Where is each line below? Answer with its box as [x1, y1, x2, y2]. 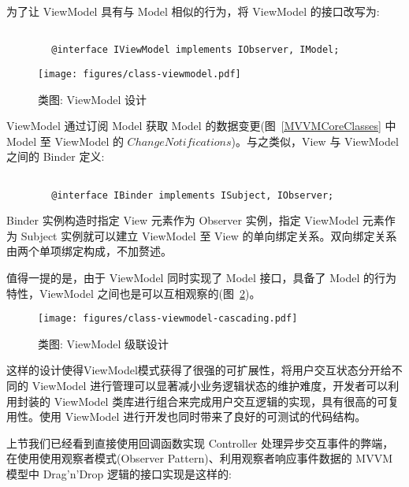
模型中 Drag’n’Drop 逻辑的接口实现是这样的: [6, 466, 232, 482]
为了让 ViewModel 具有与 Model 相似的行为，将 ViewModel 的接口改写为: [6, 3, 380, 19]
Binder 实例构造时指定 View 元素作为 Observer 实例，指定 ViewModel [6, 212, 359, 229]
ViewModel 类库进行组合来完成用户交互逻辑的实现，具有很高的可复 [54, 392, 400, 409]
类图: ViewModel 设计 [38, 91, 147, 107]
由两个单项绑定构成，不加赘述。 [6, 243, 172, 259]
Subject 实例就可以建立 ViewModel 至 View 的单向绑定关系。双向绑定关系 [20, 227, 397, 243]
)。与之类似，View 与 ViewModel [231, 132, 399, 149]
